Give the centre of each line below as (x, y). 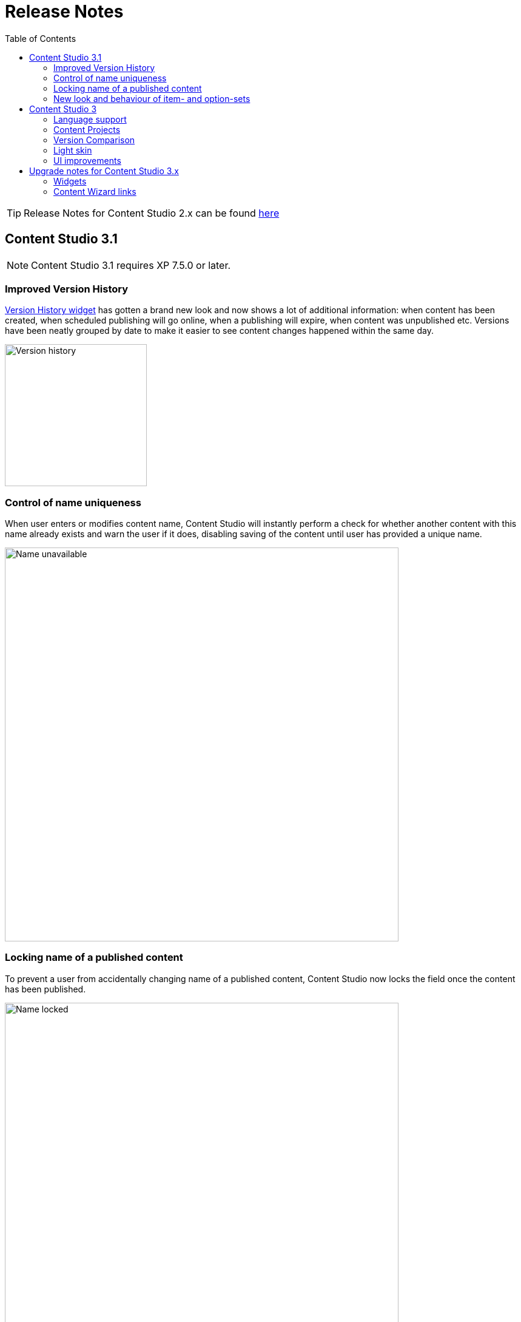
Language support (90, 119)
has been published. (45, 989)
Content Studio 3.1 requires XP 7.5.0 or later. (131, 265)
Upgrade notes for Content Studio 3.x (104, 171)
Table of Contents (41, 38)
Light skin (73, 150)
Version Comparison (94, 140)
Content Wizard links (95, 191)
